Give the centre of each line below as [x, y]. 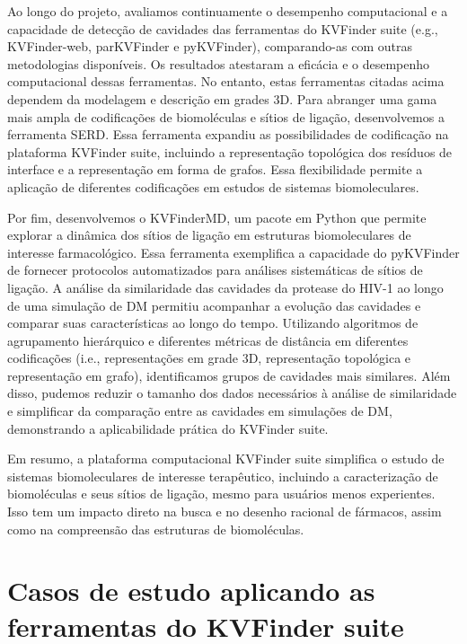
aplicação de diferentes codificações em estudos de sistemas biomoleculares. [213, 186]
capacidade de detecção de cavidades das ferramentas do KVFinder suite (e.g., [223, 28]
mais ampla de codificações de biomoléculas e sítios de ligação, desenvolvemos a [226, 116]
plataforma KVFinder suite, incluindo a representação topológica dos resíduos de [230, 151]
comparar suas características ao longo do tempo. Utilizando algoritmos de [213, 323]
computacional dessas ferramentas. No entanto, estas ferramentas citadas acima [226, 81]
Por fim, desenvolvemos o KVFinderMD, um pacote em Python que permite [217, 217]
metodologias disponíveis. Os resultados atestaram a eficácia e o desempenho [219, 63]
